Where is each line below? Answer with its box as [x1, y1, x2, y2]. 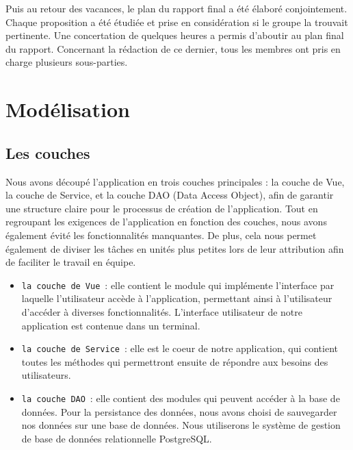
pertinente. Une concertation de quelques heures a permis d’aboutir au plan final [5, 28, 344, 42]
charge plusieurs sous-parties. [5, 55, 128, 69]
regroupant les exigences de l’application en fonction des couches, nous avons [5, 214, 327, 229]
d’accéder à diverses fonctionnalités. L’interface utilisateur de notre [21, 304, 302, 318]
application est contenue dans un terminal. [21, 318, 200, 332]
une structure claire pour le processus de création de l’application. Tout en [5, 201, 318, 215]
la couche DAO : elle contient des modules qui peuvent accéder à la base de [21, 390, 340, 405]
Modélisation [5, 95, 130, 123]
